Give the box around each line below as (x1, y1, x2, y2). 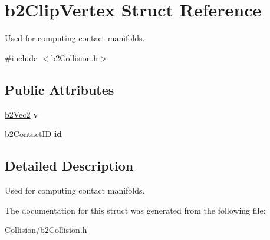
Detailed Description (5, 156, 134, 175)
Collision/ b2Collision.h (5, 224, 87, 236)
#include (5, 51, 38, 64)
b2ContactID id (5, 128, 62, 140)
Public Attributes (5, 80, 114, 98)
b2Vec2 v (5, 108, 38, 120)
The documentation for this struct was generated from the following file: (5, 204, 266, 216)
